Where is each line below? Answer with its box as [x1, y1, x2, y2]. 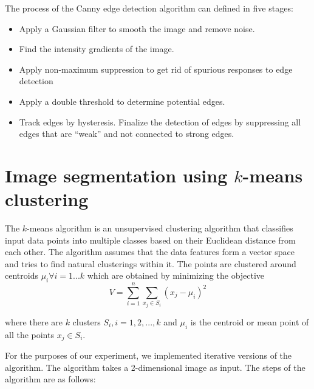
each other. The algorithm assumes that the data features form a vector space [5, 245, 295, 258]
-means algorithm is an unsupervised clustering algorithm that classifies [27, 222, 293, 234]
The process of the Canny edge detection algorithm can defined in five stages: [5, 2, 293, 14]
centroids [5, 269, 38, 282]
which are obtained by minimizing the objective [87, 269, 265, 282]
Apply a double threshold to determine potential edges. [19, 95, 225, 107]
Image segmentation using [5, 162, 228, 187]
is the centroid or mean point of [190, 316, 309, 328]
